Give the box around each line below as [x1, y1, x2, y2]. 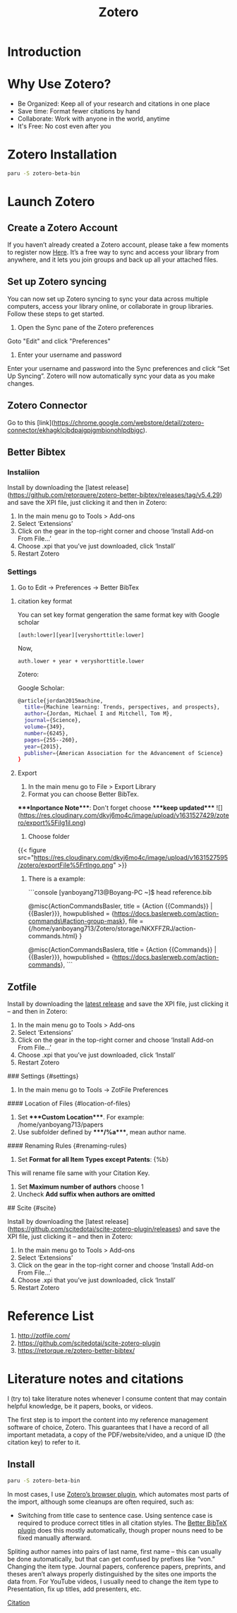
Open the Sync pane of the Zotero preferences [17, 323, 154, 331]
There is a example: [28, 875, 86, 883]
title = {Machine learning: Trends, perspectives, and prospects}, [24, 704, 221, 711]
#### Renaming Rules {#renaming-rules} [7, 1141, 127, 1150]
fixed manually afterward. [17, 1533, 92, 1542]
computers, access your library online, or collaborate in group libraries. [7, 302, 214, 310]
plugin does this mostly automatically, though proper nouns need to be [17, 1526, 224, 1534]
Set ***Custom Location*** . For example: [17, 1113, 145, 1122]
